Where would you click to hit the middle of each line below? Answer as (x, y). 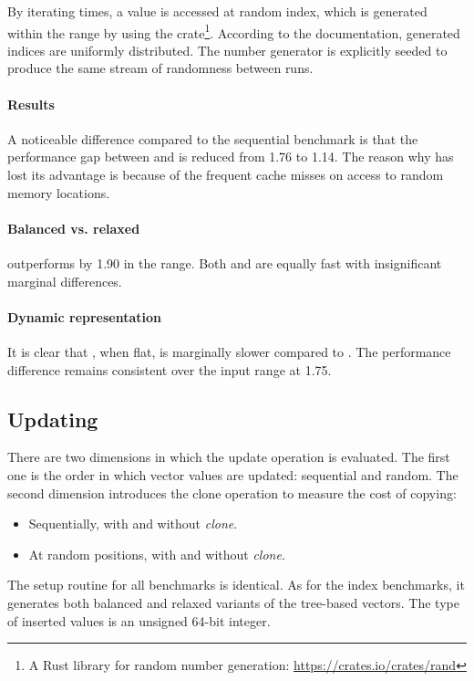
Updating (53, 419)
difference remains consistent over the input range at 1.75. (170, 369)
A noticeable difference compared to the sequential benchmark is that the (213, 138)
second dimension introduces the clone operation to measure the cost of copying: (232, 492)
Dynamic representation (85, 316)
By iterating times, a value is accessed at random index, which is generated (217, 11)
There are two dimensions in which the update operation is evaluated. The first (229, 457)
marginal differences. (65, 281)
